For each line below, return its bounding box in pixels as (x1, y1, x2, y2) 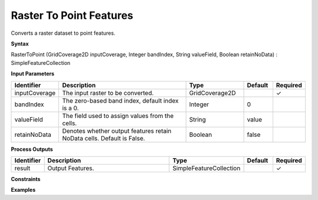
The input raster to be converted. (62, 88, 154, 97)
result (14, 164, 31, 172)
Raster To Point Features (11, 9, 134, 22)
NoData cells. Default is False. (62, 134, 145, 142)
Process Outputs (11, 145, 53, 153)
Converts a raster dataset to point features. (11, 29, 116, 37)
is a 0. (62, 104, 79, 112)
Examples (11, 186, 36, 194)
